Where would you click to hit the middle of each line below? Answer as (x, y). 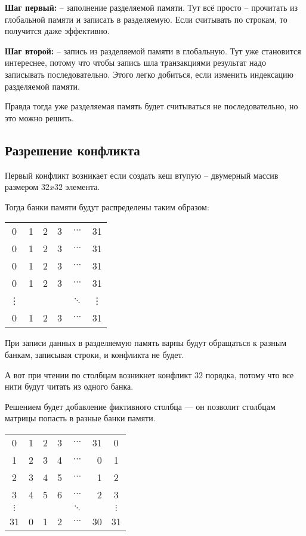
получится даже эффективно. (57, 31)
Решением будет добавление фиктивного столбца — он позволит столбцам (140, 406)
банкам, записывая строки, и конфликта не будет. (95, 354)
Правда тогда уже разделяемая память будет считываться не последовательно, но (152, 106)
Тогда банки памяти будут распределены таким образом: (107, 206)
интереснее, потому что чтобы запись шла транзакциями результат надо (135, 62)
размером (22, 187)
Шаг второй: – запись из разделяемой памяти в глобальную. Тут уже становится (153, 50)
